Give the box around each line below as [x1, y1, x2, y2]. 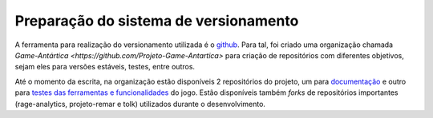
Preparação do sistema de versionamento [14, 12, 299, 29]
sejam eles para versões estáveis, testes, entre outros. [14, 62, 196, 72]
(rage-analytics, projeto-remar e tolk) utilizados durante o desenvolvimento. [14, 99, 266, 108]
